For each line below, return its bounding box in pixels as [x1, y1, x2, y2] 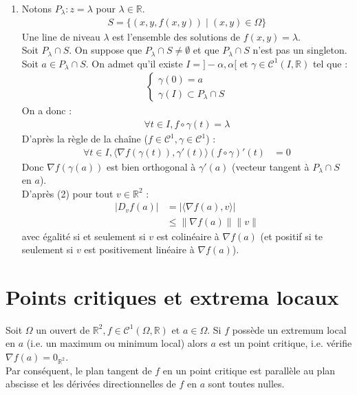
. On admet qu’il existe [85, 56, 183, 70]
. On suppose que [69, 43, 142, 57]
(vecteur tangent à [232, 159, 310, 173]
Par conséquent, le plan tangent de [6, 363, 152, 377]
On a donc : [21, 103, 72, 118]
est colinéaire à [156, 228, 219, 243]
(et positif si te [260, 228, 323, 243]
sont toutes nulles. [208, 376, 285, 391]
